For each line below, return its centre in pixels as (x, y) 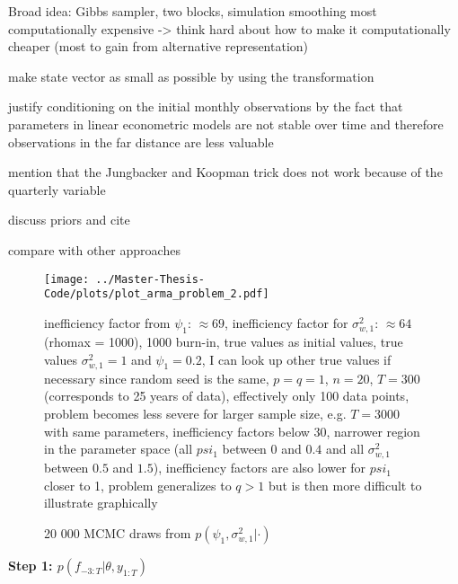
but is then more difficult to (345, 485)
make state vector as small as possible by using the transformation (191, 76)
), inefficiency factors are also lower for (260, 468)
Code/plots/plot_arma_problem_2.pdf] (157, 294)
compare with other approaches (94, 249)
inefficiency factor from (107, 322)
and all (345, 449)
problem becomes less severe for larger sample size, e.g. (195, 413)
